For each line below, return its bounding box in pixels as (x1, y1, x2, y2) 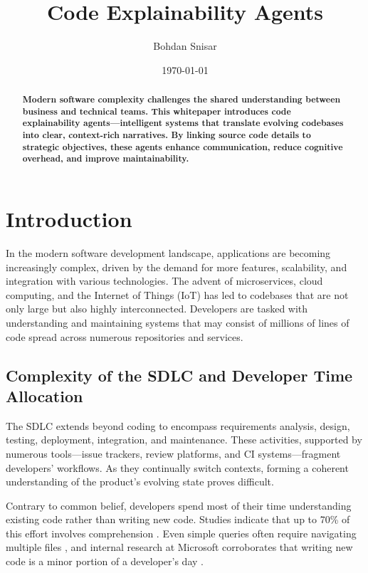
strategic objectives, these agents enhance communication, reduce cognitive (22, 140, 343, 153)
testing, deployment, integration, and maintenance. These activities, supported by (6, 432, 362, 447)
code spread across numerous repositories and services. (6, 329, 243, 344)
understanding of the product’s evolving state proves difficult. (6, 474, 274, 489)
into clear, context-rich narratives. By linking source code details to (22, 129, 311, 142)
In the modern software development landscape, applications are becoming (6, 245, 331, 260)
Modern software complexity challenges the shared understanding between (22, 93, 341, 106)
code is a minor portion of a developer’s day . (6, 554, 204, 569)
